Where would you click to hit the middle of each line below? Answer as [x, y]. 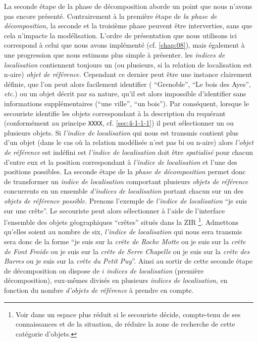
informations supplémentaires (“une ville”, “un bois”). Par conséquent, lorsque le [127, 103]
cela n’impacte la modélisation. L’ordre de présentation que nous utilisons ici [121, 35]
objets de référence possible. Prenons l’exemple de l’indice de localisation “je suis [126, 200]
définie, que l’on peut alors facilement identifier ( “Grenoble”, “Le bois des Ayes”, [128, 84]
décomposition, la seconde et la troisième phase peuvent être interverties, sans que [128, 26]
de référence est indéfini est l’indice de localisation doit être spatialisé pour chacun [129, 152]
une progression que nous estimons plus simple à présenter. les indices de [114, 54]
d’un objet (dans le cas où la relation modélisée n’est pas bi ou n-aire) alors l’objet [129, 142]
